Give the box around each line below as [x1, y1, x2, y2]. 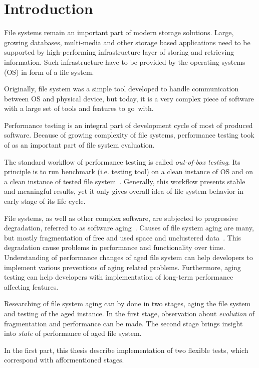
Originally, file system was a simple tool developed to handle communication [4, 83, 239, 94]
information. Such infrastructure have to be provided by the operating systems [4, 56, 245, 67]
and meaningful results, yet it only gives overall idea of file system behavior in [4, 186, 244, 196]
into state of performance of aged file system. [4, 328, 142, 338]
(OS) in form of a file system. [4, 66, 94, 77]
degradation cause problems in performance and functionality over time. [4, 242, 225, 253]
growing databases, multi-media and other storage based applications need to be [4, 37, 250, 47]
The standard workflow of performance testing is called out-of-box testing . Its [4, 156, 240, 167]
